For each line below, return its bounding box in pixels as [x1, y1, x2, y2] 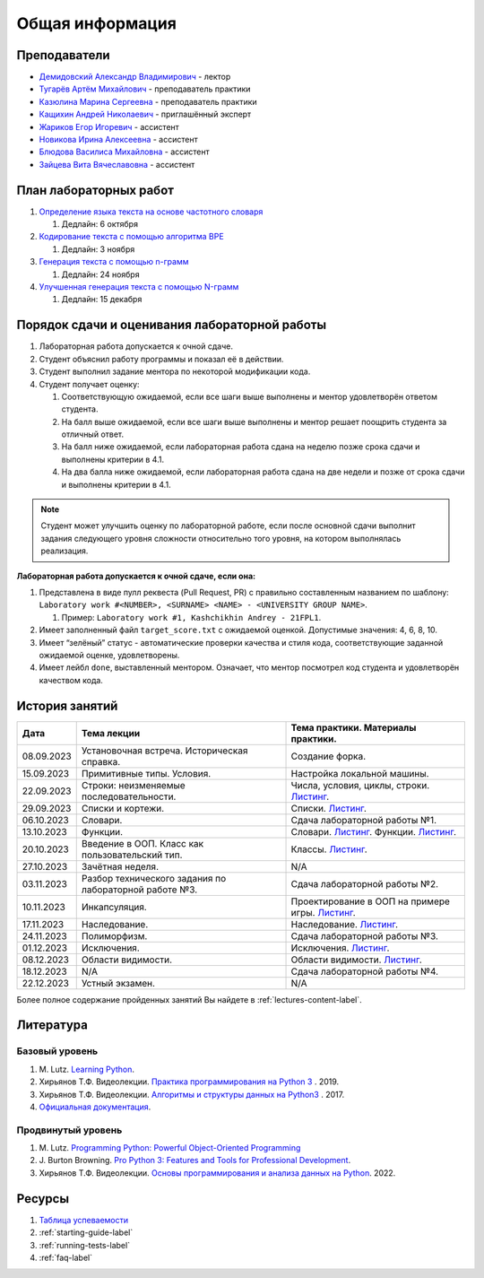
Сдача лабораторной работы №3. [290, 929, 439, 942]
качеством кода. [39, 674, 103, 685]
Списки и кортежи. [81, 802, 165, 814]
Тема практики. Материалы [290, 721, 417, 734]
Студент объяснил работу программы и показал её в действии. [39, 353, 284, 364]
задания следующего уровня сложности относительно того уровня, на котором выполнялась [40, 533, 402, 543]
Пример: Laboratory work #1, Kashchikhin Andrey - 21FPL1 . [61, 612, 322, 622]
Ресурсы [16, 1191, 70, 1206]
